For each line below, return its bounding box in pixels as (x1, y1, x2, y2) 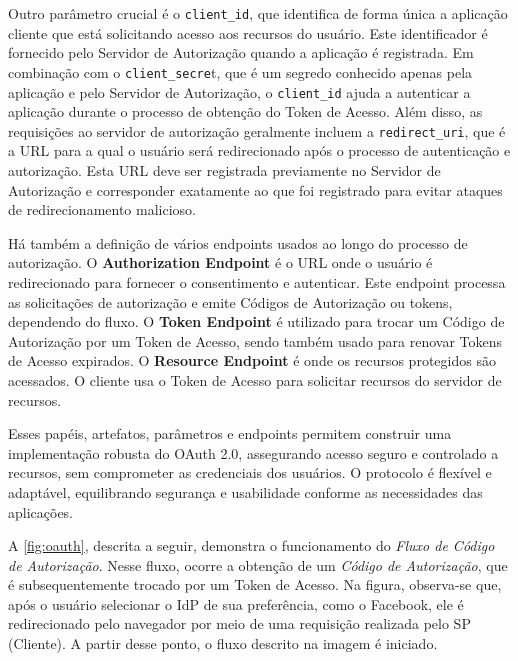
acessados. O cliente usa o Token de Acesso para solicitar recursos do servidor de (8, 369, 502, 390)
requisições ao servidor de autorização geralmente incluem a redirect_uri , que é (8, 120, 506, 141)
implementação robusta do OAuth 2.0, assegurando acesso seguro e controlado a (8, 442, 499, 463)
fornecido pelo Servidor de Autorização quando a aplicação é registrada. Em (8, 42, 474, 63)
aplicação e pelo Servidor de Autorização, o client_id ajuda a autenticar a (8, 81, 471, 102)
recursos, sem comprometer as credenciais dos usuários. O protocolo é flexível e (8, 462, 492, 483)
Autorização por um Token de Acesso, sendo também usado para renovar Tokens (8, 330, 503, 351)
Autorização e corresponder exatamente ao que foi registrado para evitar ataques (8, 179, 503, 200)
